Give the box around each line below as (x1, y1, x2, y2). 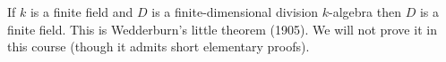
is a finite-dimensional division (151, 3, 319, 20)
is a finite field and (30, 3, 133, 20)
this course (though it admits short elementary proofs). (7, 37, 310, 56)
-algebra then (329, 3, 401, 20)
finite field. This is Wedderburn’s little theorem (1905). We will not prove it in (7, 19, 437, 38)
